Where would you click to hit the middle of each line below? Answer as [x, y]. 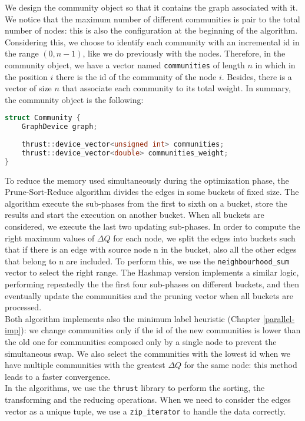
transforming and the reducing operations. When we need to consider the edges [148, 400]
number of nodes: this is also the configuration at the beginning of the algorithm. [151, 30]
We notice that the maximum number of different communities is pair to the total [152, 19]
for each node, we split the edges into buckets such [204, 238]
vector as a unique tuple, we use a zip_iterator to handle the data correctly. [145, 411]
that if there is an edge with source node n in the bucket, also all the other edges [151, 249]
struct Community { [43, 118]
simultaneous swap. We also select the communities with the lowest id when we [148, 353]
